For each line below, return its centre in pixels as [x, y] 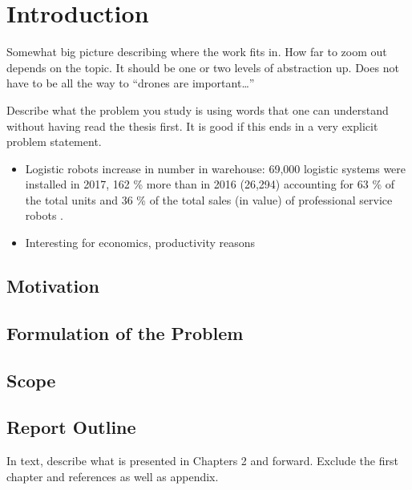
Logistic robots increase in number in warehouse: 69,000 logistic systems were [216, 168]
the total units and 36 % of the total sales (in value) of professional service [209, 199]
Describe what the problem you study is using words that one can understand [198, 109]
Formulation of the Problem [125, 332]
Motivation [53, 286]
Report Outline [71, 427]
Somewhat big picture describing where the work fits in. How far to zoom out [197, 52]
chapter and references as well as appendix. [113, 476]
